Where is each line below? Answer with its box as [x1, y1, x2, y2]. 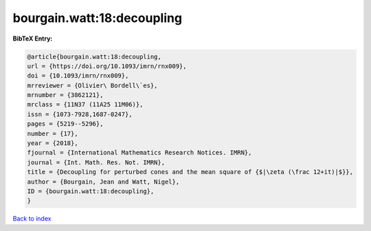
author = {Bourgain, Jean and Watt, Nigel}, [27, 177, 180, 186]
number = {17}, [27, 129, 78, 137]
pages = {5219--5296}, [27, 120, 104, 128]
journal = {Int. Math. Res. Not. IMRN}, [27, 158, 165, 166]
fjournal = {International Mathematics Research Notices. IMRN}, [27, 148, 252, 157]
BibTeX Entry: [12, 34, 53, 43]
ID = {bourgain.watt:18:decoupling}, [27, 188, 155, 195]
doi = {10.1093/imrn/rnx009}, [27, 72, 129, 80]
